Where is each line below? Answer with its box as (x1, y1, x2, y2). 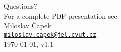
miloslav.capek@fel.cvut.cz (4, 31, 97, 38)
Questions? (4, 1, 37, 11)
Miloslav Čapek (4, 20, 51, 31)
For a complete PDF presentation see (4, 10, 117, 21)
